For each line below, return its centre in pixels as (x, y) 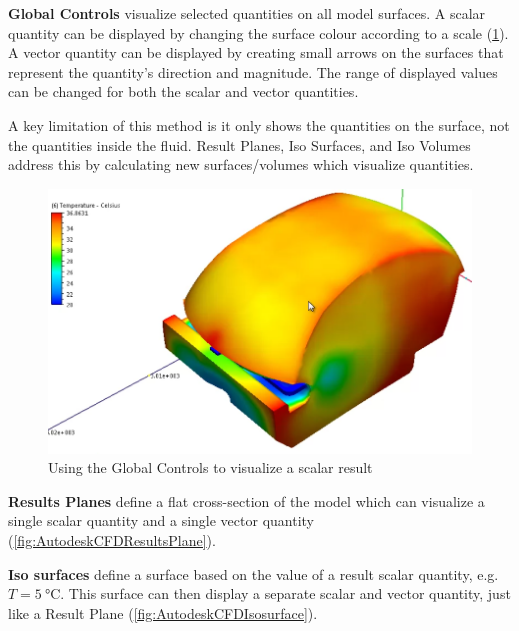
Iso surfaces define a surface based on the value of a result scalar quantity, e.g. (253, 573)
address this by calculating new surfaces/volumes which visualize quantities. (241, 164)
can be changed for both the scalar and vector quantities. (183, 91)
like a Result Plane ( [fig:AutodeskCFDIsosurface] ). (163, 612)
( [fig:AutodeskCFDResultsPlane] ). (112, 539)
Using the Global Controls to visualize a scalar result (210, 467)
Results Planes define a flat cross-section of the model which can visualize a (246, 500)
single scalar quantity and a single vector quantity (161, 520)
